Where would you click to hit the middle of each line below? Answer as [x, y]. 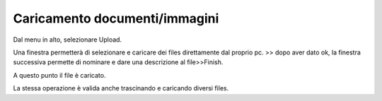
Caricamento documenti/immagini [116, 18]
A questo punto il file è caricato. [59, 75]
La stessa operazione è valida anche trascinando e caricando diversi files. [121, 88]
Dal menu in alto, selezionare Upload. [68, 40]
